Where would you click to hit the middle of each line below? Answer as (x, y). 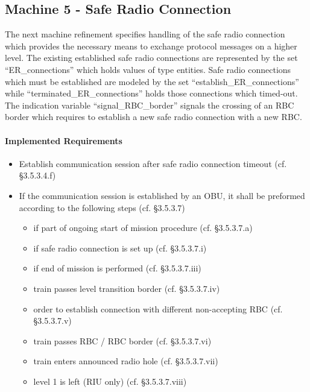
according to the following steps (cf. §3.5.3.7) (102, 207)
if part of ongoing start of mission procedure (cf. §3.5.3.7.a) (143, 228)
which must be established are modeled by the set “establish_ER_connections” (152, 81)
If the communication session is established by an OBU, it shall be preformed (162, 195)
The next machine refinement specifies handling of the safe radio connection (145, 34)
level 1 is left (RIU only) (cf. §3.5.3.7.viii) (110, 381)
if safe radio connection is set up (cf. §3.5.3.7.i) (120, 248)
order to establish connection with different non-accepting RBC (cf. (158, 308)
